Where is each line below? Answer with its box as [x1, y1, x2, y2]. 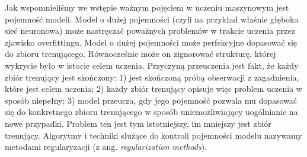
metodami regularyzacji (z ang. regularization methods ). [5, 140, 207, 153]
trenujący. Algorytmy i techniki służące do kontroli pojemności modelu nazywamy [5, 129, 302, 141]
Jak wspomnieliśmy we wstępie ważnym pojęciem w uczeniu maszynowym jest [5, 1, 289, 13]
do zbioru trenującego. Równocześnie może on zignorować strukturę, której [5, 47, 276, 60]
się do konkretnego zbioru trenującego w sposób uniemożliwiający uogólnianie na [5, 105, 298, 118]
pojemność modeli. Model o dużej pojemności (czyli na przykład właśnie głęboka [5, 12, 299, 25]
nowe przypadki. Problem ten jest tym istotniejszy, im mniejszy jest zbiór [5, 117, 271, 129]
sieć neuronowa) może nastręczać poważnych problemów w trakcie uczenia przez [5, 24, 295, 37]
